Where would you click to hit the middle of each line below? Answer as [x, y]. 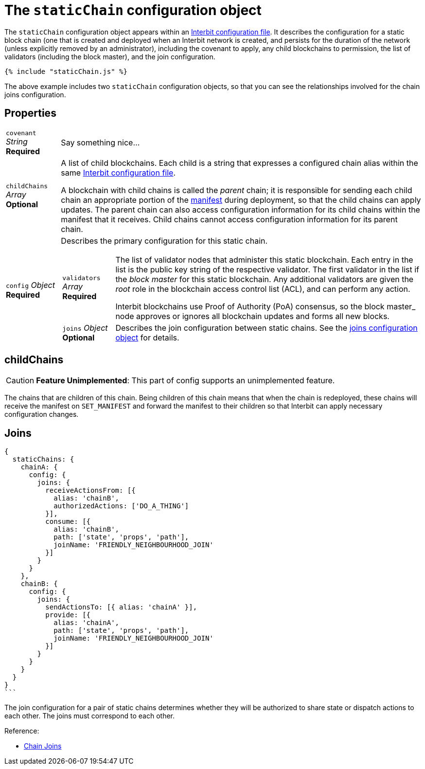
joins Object [85, 328]
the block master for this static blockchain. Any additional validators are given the [265, 279]
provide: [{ [68, 615]
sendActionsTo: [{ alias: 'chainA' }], [121, 607]
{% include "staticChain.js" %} [66, 71]
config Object [30, 285]
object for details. [147, 337]
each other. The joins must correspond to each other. [90, 716]
